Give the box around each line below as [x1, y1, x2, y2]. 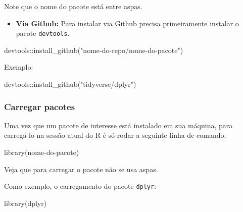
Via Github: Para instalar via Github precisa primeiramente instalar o [16, 18, 239, 28]
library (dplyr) [4, 197, 47, 208]
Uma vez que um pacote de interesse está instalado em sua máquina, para [4, 120, 233, 130]
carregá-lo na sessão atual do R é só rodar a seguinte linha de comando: [4, 130, 226, 140]
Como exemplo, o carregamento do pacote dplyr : [4, 181, 157, 191]
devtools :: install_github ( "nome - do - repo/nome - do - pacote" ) [4, 44, 183, 55]
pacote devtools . [16, 28, 70, 38]
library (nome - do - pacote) [4, 147, 79, 157]
